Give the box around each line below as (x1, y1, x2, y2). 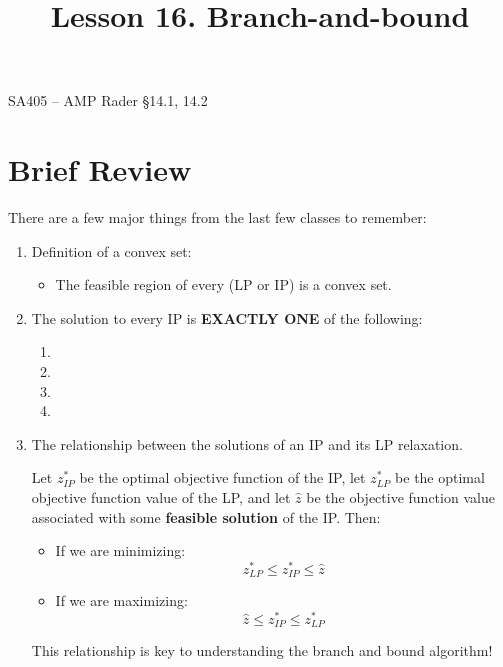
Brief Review (8, 149, 192, 190)
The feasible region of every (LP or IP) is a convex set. (55, 274, 392, 295)
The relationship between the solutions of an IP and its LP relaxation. (31, 433, 463, 454)
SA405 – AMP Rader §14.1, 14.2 (8, 90, 208, 111)
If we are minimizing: (55, 540, 186, 561)
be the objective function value (306, 487, 495, 508)
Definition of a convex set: (31, 240, 192, 261)
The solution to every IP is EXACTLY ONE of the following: (31, 307, 423, 328)
